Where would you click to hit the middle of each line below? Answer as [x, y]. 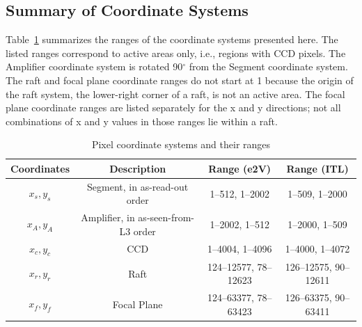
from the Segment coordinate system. [268, 66]
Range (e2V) [240, 168]
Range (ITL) [317, 168]
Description [138, 168]
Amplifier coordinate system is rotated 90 [94, 66]
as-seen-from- [166, 217]
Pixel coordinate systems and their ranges [181, 144]
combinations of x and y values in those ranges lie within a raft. [142, 121]
